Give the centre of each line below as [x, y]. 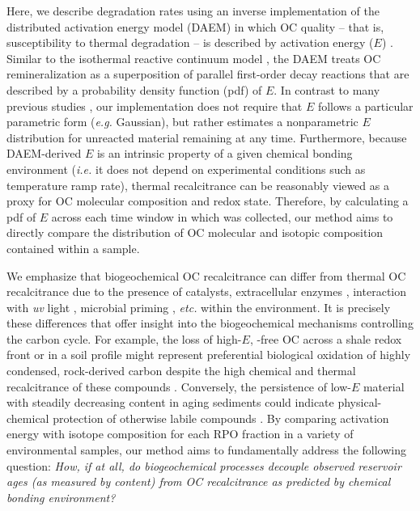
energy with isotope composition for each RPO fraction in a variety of [180, 434]
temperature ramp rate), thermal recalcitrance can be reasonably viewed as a [198, 185]
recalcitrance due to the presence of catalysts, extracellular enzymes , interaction [206, 291]
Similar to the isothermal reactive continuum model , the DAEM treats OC [194, 58]
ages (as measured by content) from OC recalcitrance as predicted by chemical [199, 481]
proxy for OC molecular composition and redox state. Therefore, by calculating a [208, 201]
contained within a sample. [73, 248]
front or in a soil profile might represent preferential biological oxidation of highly [209, 355]
